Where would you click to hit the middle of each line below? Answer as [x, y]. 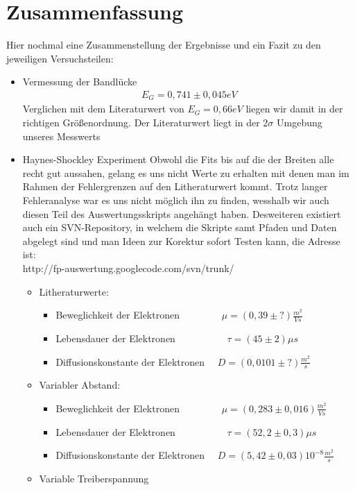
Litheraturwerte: [74, 291]
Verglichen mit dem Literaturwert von [103, 109]
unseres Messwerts [61, 136]
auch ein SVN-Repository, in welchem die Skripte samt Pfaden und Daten [180, 227]
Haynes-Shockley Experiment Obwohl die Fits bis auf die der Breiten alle [178, 159]
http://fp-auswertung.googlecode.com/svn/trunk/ [128, 268]
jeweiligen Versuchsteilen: [60, 58]
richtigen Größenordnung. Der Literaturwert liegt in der [141, 122]
